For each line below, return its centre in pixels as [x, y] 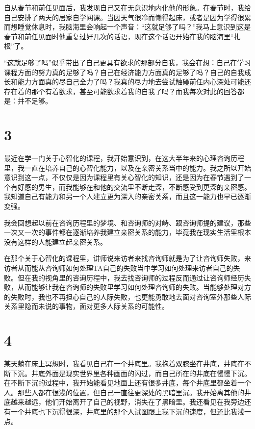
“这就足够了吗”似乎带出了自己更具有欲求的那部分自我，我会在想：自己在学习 [127, 62]
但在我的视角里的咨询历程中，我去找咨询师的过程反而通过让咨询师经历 [131, 277]
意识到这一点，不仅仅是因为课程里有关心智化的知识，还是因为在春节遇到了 [124, 177]
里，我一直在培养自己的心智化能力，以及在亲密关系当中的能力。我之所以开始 [127, 167]
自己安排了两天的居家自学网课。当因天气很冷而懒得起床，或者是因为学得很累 [127, 17]
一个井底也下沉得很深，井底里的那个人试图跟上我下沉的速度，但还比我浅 [127, 412]
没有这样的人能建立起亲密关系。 [55, 241]
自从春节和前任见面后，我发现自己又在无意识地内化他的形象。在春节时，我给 [127, 7]
